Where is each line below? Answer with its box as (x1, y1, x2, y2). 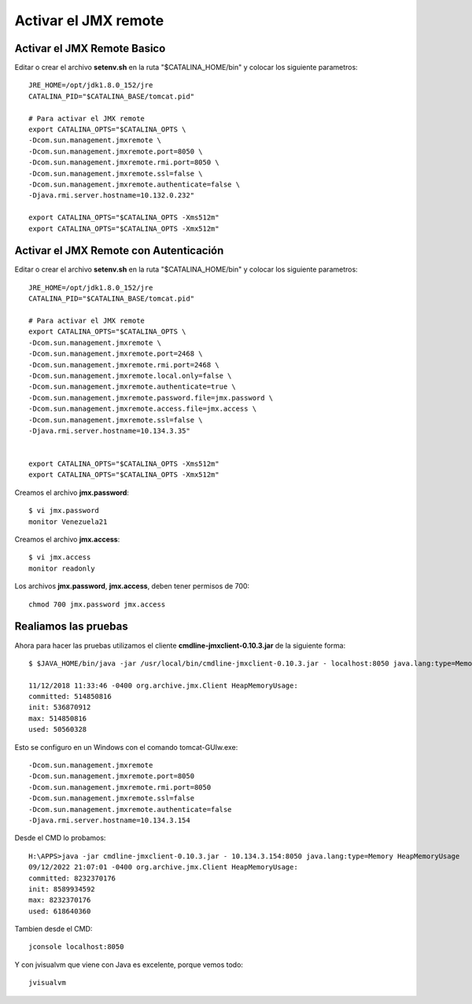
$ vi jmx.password (28, 506, 100, 515)
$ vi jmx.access (28, 553, 91, 562)
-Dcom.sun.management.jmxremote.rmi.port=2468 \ (28, 360, 219, 369)
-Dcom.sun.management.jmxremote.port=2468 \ (28, 349, 204, 358)
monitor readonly (28, 563, 95, 573)
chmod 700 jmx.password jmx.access (28, 600, 166, 609)
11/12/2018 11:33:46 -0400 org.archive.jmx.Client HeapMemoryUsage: (28, 681, 298, 690)
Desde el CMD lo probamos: (14, 833, 106, 843)
